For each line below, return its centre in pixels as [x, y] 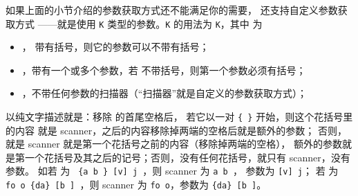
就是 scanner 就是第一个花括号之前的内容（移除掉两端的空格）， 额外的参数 [174, 144]
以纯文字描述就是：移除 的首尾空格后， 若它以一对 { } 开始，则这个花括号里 [179, 117]
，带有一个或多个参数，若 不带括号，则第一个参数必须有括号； [164, 70]
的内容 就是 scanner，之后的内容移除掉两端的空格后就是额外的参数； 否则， [176, 130]
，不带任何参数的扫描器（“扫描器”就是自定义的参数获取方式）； [164, 93]
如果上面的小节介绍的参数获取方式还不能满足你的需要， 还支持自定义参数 [172, 10]
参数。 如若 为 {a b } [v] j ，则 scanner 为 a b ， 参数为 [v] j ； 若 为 [172, 171]
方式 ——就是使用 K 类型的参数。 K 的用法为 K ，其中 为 [139, 23]
